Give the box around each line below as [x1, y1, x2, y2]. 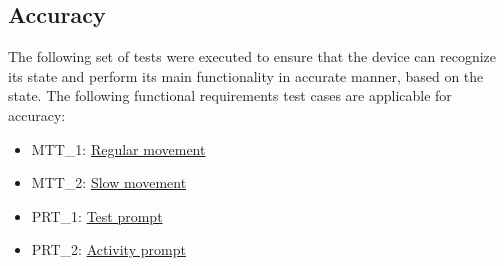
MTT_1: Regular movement [31, 138, 206, 159]
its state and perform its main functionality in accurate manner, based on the [8, 65, 484, 86]
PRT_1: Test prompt [31, 205, 163, 226]
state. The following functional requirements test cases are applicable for [8, 85, 452, 106]
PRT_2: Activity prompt [31, 239, 186, 260]
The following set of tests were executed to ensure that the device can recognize [8, 46, 496, 67]
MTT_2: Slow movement [31, 172, 187, 193]
